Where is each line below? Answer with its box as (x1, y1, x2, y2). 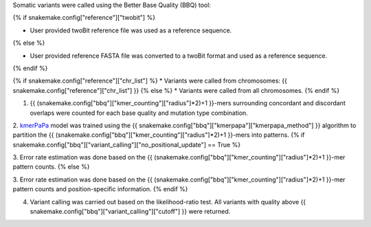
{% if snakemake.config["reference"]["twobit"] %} (12, 14, 156, 22)
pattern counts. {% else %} (12, 162, 90, 171)
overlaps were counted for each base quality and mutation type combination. (30, 109, 249, 117)
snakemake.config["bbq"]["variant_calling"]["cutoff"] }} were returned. (30, 207, 231, 216)
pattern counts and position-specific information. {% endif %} (12, 185, 188, 193)
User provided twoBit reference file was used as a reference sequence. (30, 26, 232, 34)
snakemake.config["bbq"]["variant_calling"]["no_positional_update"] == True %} (12, 140, 240, 149)
